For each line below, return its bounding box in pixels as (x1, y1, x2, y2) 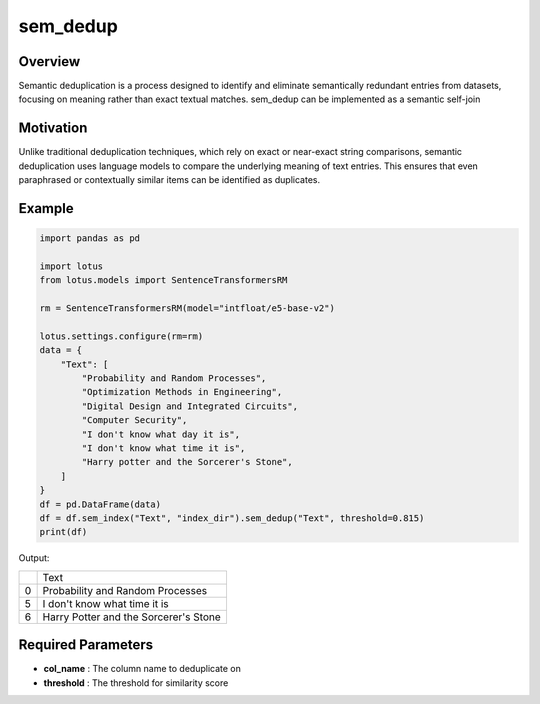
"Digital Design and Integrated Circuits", (81, 400, 299, 412)
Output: (18, 552, 50, 564)
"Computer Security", (81, 415, 188, 426)
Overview (18, 53, 81, 70)
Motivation (18, 120, 88, 137)
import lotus (39, 260, 104, 272)
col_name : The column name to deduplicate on (43, 663, 242, 675)
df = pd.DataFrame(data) (39, 498, 162, 510)
